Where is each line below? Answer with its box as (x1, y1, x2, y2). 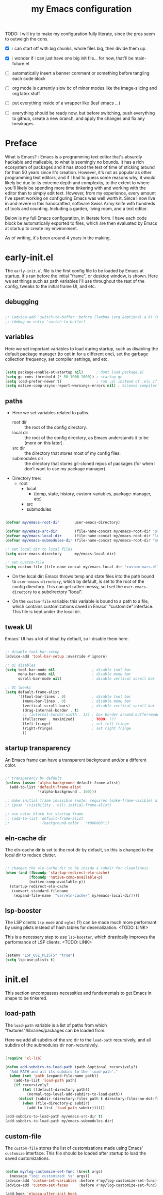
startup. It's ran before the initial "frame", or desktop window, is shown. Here (5, 273, 158, 279)
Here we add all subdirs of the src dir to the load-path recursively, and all (5, 1037, 151, 1042)
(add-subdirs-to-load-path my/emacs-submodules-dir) (5, 1118, 114, 1124)
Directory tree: (12, 475, 41, 481)
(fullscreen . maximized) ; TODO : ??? (22, 717, 116, 722)
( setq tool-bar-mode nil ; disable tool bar (5, 667, 131, 672)
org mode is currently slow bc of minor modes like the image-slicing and (12, 85, 157, 91)
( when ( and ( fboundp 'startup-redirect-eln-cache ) (5, 870, 110, 875)
